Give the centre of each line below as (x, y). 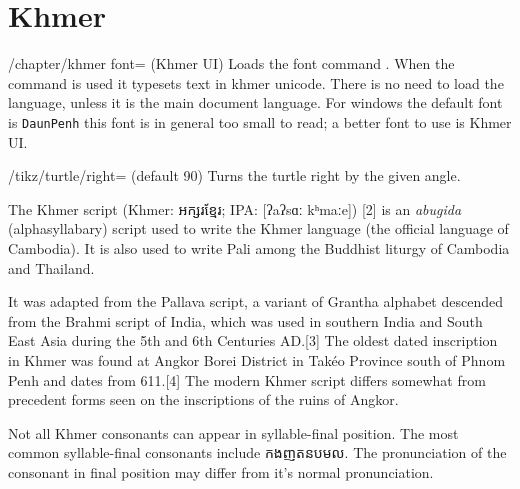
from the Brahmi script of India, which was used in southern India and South (245, 320)
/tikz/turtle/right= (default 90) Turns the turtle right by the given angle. (234, 175)
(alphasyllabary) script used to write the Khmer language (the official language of (258, 228)
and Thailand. (51, 267)
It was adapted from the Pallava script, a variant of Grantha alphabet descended (255, 301)
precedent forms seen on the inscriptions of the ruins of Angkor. (203, 399)
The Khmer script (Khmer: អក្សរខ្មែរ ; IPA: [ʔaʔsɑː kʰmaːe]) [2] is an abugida (235, 208)
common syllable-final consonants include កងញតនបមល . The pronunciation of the (257, 452)
